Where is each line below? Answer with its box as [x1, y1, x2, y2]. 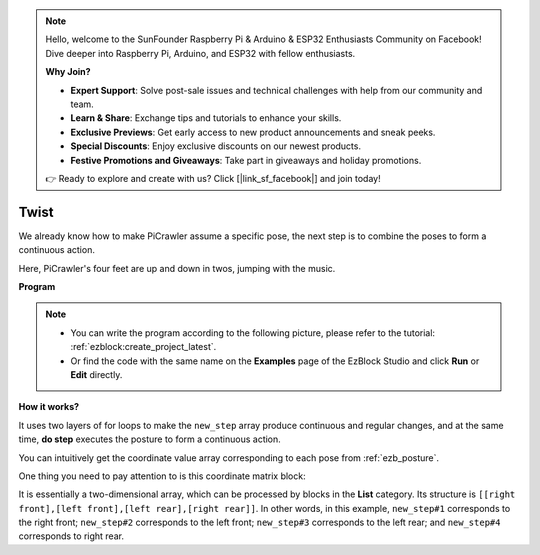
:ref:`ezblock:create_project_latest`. [70, 341, 217, 353]
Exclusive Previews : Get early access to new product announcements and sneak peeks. [70, 126, 436, 138]
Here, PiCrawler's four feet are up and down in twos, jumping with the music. [18, 262, 336, 274]
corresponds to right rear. [18, 530, 125, 542]
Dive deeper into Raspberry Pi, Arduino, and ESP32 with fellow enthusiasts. [45, 47, 356, 59]
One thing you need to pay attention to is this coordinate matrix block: [18, 470, 306, 482]
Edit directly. [70, 368, 123, 380]
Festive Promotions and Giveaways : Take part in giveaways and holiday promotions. [70, 154, 422, 166]
